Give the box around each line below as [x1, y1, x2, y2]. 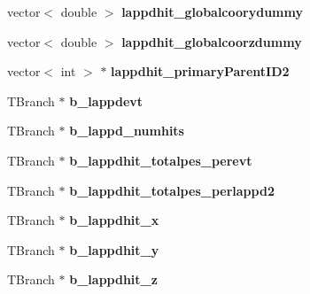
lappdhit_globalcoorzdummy [121, 32, 302, 50]
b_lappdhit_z [69, 270, 158, 289]
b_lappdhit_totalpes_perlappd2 [69, 181, 275, 199]
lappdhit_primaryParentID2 [111, 62, 290, 81]
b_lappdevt [69, 91, 143, 110]
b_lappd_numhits [69, 121, 184, 140]
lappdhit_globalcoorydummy [121, 3, 303, 20]
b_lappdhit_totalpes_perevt [69, 151, 252, 169]
